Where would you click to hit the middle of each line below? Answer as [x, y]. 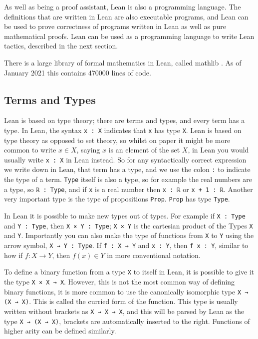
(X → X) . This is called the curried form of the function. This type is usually [121, 301]
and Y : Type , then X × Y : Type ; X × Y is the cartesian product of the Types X [129, 225]
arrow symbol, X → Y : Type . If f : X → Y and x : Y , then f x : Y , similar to [126, 245]
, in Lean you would [218, 150]
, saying [88, 150]
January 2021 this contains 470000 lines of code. [78, 72]
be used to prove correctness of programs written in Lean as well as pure [115, 26]
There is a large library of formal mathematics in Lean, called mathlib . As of [123, 62]
